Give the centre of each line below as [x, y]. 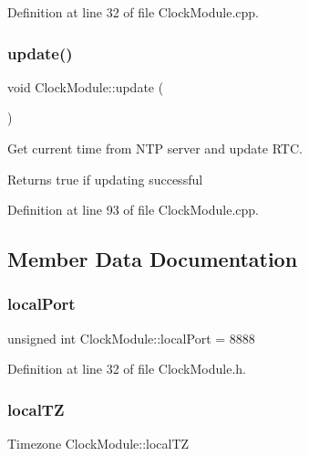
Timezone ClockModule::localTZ [98, 444]
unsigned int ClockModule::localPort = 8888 [131, 338]
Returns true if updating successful [105, 179]
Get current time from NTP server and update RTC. [155, 148]
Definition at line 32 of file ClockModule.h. [127, 369]
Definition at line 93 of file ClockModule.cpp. [133, 210]
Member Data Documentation [153, 259]
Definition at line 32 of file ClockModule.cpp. [133, 12]
